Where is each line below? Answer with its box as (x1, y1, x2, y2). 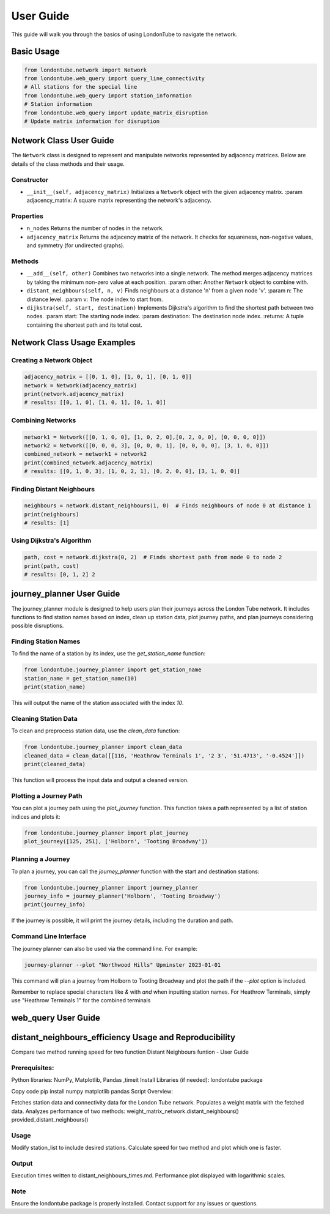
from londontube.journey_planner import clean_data (24, 743, 183, 751)
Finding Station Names (11, 637, 81, 646)
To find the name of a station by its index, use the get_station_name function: (11, 650, 206, 657)
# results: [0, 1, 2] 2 (24, 571, 96, 578)
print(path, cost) (24, 562, 79, 569)
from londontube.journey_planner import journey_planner (24, 884, 199, 891)
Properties (11, 212, 44, 220)
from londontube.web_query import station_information (24, 92, 192, 99)
